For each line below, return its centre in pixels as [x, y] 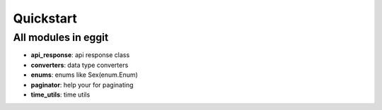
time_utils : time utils [60, 94]
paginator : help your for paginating [82, 85]
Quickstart [45, 18]
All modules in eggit [61, 37]
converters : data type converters [80, 65]
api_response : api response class [80, 55]
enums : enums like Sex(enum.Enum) [84, 75]
